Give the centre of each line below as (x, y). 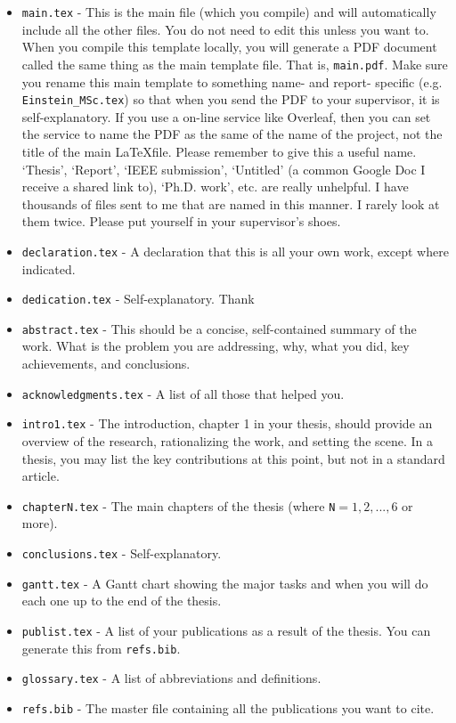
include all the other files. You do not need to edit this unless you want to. (225, 29)
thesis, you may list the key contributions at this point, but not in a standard (233, 458)
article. (41, 476)
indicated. (49, 268)
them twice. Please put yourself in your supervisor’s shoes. (181, 221)
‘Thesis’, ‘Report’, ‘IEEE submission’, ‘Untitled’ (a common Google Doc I (224, 169)
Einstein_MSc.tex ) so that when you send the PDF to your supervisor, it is (231, 99)
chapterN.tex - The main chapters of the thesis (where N (179, 505)
